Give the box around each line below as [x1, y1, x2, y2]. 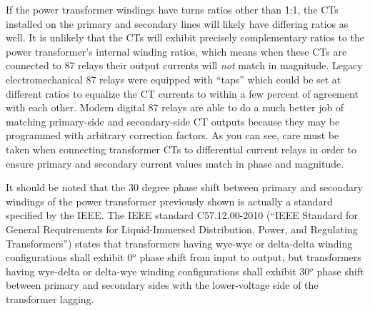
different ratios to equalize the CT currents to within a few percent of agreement [6, 86, 359, 101]
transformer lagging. [6, 291, 94, 306]
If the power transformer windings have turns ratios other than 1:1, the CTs [6, 2, 339, 16]
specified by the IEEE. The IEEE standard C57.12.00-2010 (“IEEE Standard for [6, 208, 358, 223]
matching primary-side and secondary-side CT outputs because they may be [6, 113, 340, 128]
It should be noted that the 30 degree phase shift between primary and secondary [6, 180, 363, 195]
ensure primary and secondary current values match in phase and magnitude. [6, 155, 344, 170]
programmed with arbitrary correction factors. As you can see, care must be [6, 128, 339, 143]
